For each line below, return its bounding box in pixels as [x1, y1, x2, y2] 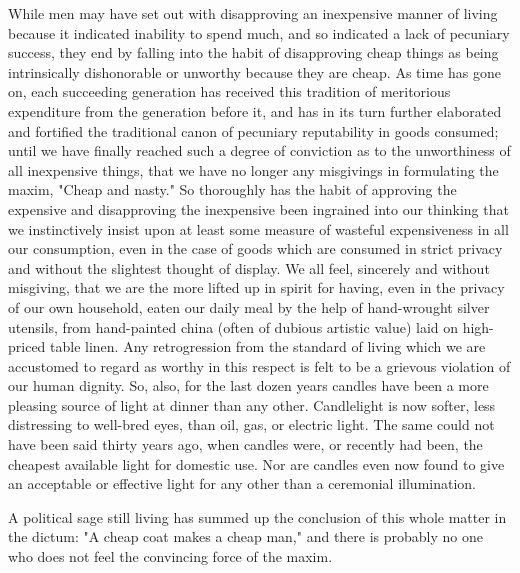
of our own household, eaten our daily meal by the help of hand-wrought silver [8, 296, 490, 317]
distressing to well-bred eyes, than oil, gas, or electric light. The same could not [8, 414, 495, 435]
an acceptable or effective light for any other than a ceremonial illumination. [8, 473, 476, 494]
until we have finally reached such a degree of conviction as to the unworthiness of [8, 140, 511, 161]
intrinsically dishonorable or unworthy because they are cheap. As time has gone [8, 61, 501, 82]
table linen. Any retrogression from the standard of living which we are [50, 336, 486, 357]
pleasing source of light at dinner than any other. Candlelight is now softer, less [8, 394, 496, 415]
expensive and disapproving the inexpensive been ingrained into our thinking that [8, 198, 509, 219]
